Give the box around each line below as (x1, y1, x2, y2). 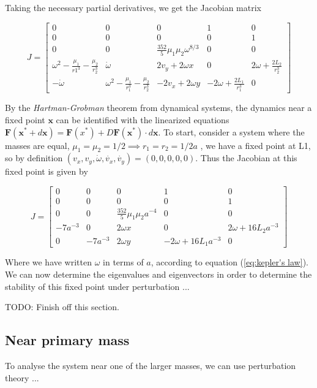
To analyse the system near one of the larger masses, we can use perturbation (5, 359, 296, 372)
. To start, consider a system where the (158, 125, 305, 138)
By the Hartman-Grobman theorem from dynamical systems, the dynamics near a (5, 101, 312, 114)
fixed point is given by (5, 165, 88, 178)
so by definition (5, 151, 63, 164)
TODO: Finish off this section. (5, 300, 119, 313)
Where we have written (5, 256, 92, 268)
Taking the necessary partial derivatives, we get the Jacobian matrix (5, 1, 262, 13)
